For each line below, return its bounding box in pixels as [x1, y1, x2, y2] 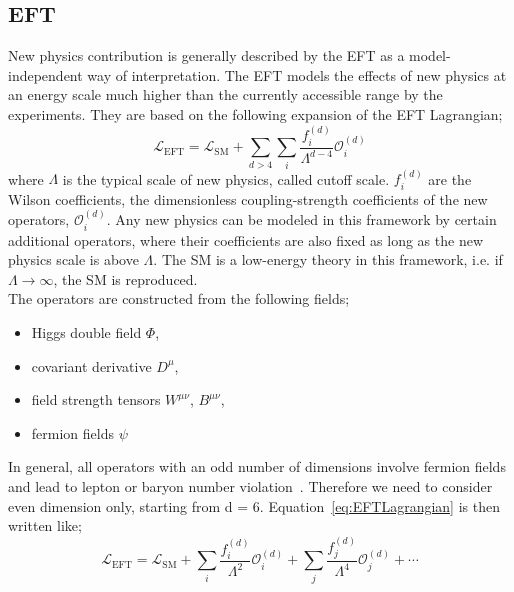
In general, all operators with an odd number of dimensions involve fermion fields [8, 456, 506, 477]
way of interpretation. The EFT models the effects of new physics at [87, 64, 507, 85]
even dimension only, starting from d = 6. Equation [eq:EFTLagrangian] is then [8, 495, 500, 516]
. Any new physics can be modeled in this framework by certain [106, 209, 497, 230]
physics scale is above [8, 249, 139, 270]
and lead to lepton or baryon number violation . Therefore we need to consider [8, 475, 493, 496]
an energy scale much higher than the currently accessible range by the [8, 84, 443, 105]
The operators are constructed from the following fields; [8, 288, 350, 309]
